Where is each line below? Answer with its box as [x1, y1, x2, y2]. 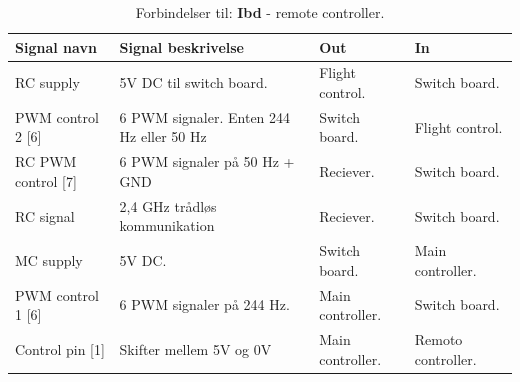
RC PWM [15, 151, 77, 172]
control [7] [15, 170, 77, 191]
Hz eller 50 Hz [119, 126, 207, 147]
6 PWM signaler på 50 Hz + [119, 151, 295, 172]
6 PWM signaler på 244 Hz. [119, 294, 290, 315]
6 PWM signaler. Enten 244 [119, 106, 291, 127]
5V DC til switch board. [119, 72, 268, 93]
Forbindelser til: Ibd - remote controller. [135, 2, 385, 22]
